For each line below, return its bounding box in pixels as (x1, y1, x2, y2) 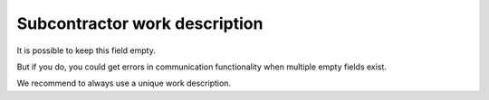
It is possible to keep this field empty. (16, 45, 156, 56)
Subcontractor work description (16, 14, 264, 33)
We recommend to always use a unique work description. (16, 77, 231, 89)
